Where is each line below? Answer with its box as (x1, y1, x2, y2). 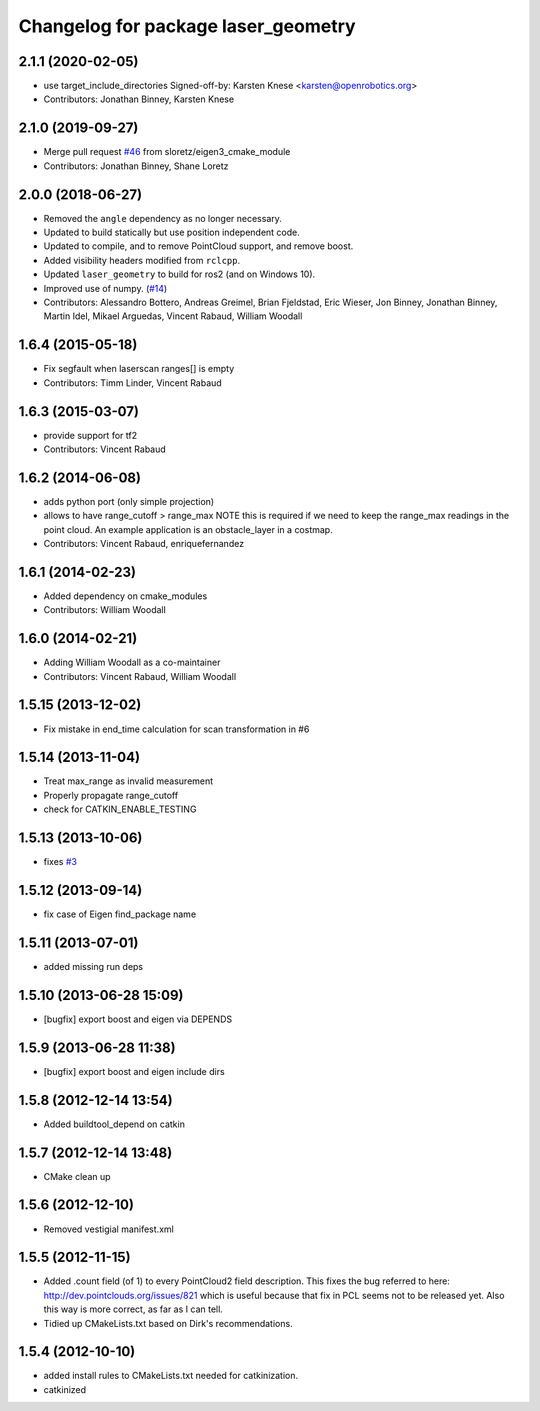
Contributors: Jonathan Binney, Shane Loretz (43, 160, 229, 172)
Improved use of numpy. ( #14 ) (43, 282, 168, 294)
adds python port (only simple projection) (43, 495, 215, 507)
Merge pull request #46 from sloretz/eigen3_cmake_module (43, 146, 291, 158)
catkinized (43, 1383, 87, 1395)
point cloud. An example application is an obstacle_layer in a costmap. (43, 523, 334, 535)
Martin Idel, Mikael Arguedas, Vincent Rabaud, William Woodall (43, 310, 303, 322)
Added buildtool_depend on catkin (43, 1118, 185, 1130)
